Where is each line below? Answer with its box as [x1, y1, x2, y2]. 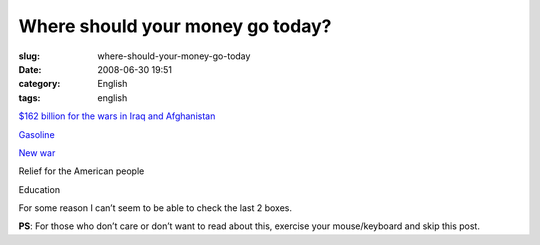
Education [18, 183, 60, 195]
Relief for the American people [18, 165, 145, 177]
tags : [18, 91, 41, 104]
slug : [18, 50, 40, 62]
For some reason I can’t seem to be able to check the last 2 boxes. [18, 202, 292, 214]
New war [18, 146, 56, 159]
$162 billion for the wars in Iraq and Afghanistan [18, 110, 216, 122]
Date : [18, 63, 42, 75]
